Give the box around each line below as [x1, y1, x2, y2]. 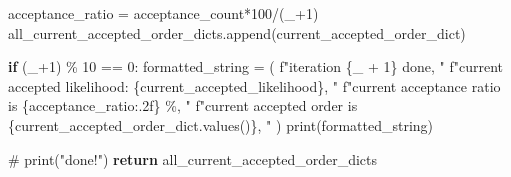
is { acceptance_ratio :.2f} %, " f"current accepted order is [8, 95, 358, 116]
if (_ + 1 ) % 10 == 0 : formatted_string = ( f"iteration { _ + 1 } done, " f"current [8, 56, 503, 77]
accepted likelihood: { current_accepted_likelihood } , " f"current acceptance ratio [8, 75, 501, 96]
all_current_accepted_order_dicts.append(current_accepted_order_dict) [8, 22, 466, 43]
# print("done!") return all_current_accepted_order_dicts [8, 148, 378, 169]
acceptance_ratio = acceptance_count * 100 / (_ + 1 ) [8, 3, 319, 23]
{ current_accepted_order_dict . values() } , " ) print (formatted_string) [8, 114, 434, 135]
